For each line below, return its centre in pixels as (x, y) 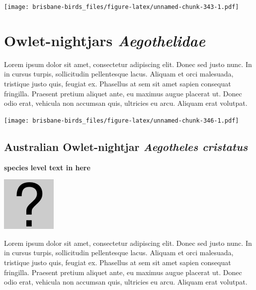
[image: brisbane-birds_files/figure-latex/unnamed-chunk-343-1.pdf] (122, 7)
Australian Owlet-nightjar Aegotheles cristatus (126, 146)
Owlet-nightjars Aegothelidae (105, 40)
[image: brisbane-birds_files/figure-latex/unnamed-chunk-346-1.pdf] (122, 120)
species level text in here (47, 167)
